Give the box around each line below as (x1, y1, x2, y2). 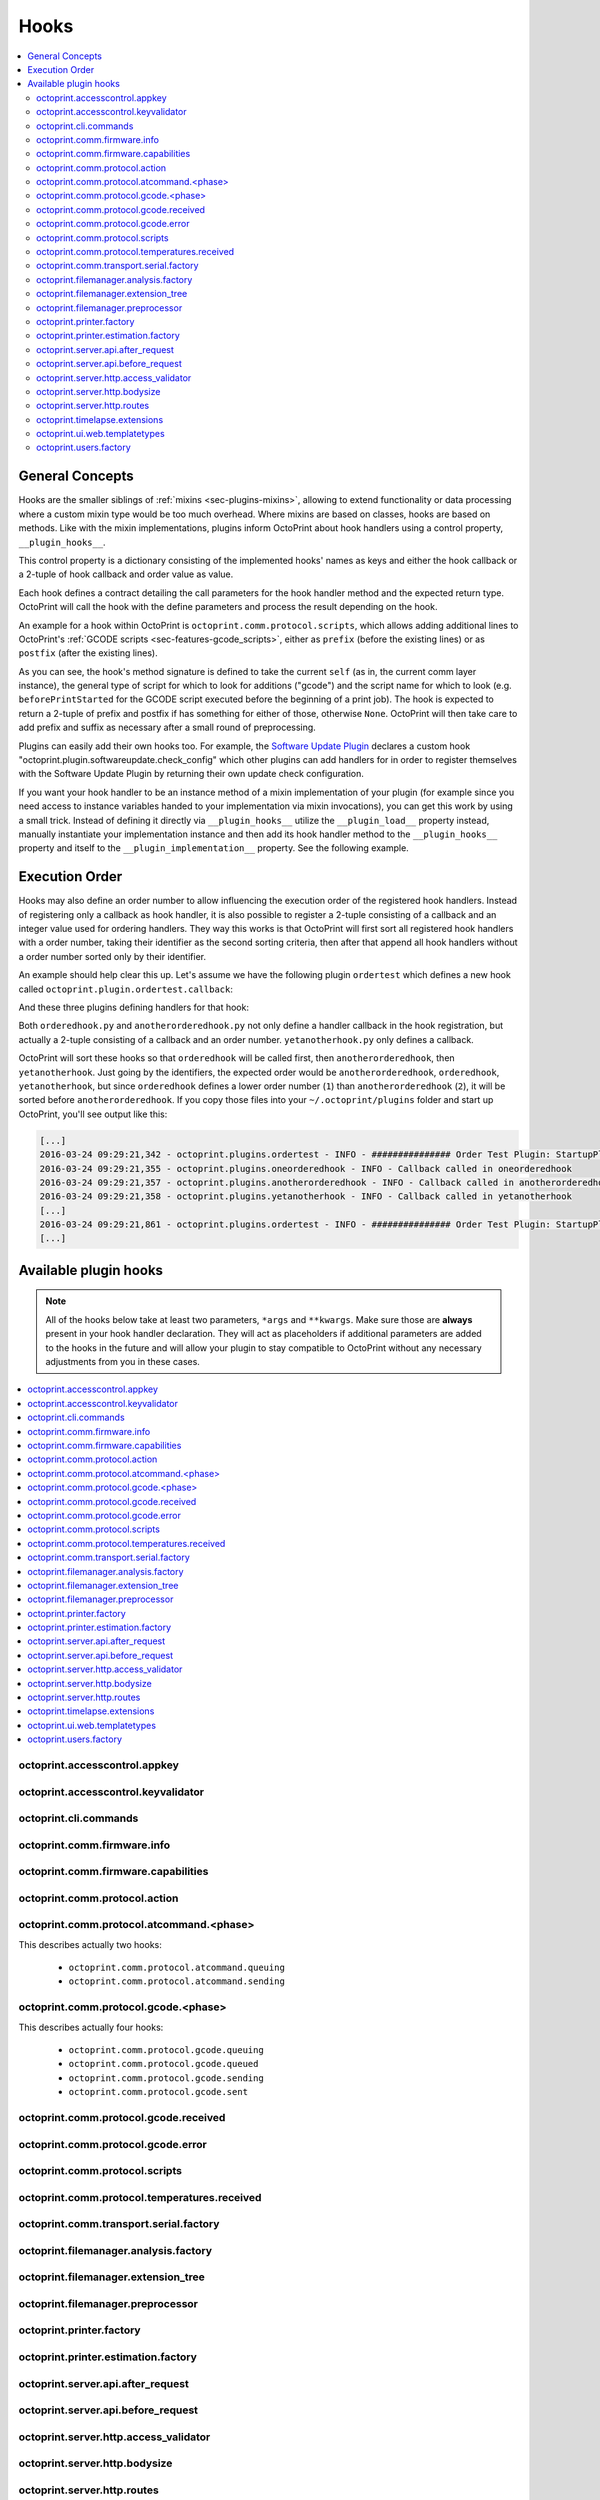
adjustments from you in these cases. (45, 1356, 200, 1368)
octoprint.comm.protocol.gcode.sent (68, 2086, 249, 2098)
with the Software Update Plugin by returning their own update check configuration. (18, 768, 365, 780)
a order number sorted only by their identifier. (18, 950, 207, 962)
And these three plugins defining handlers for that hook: (18, 1001, 250, 1014)
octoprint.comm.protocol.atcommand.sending (68, 1976, 285, 1987)
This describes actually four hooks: (18, 2021, 164, 2033)
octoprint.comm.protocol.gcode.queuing (68, 2045, 264, 2056)
